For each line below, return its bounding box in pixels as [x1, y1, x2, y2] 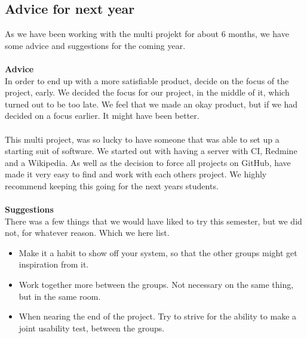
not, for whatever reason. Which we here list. [5, 226, 170, 239]
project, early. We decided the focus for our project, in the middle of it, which [5, 86, 290, 99]
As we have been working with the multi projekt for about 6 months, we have [5, 27, 289, 40]
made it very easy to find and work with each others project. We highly [5, 168, 267, 180]
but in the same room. [19, 290, 101, 302]
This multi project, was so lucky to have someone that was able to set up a [5, 133, 280, 145]
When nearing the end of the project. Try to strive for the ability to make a [19, 310, 297, 322]
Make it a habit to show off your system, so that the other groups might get [19, 246, 297, 259]
